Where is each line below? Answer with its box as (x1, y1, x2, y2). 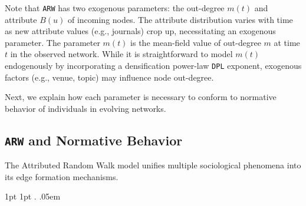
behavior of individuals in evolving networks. (5, 102, 166, 114)
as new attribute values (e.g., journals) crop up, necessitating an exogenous (5, 25, 276, 37)
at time (274, 36, 300, 48)
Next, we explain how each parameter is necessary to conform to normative (5, 91, 277, 103)
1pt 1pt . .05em (5, 190, 61, 202)
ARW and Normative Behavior (5, 131, 183, 149)
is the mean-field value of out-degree (130, 36, 261, 48)
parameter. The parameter (5, 36, 100, 48)
